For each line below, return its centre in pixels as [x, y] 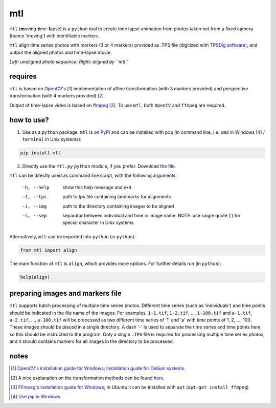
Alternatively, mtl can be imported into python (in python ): [73, 236]
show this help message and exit [97, 187]
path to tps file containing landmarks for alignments [117, 197]
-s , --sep [34, 216]
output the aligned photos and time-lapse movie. [61, 52]
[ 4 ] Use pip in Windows [36, 397]
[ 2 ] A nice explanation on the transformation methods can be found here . [88, 378]
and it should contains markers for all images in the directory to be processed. [92, 341]
